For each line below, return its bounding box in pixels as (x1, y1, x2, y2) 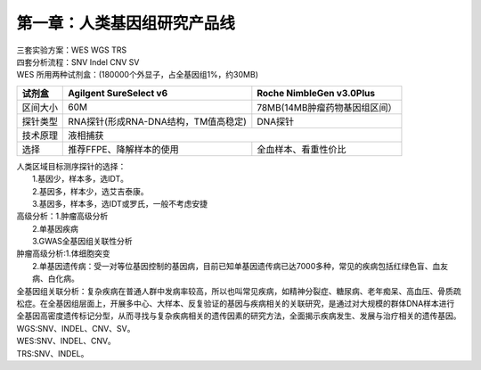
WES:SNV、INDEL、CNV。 (16, 335, 116, 347)
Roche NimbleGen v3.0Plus (257, 86, 376, 99)
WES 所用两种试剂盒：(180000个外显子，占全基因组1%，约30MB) (16, 70, 258, 80)
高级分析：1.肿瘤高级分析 (16, 210, 109, 222)
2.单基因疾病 (32, 223, 79, 234)
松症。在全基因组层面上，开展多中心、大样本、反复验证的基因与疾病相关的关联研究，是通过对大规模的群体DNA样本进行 (16, 299, 455, 309)
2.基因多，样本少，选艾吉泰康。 (32, 185, 149, 196)
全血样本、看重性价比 (257, 143, 346, 155)
